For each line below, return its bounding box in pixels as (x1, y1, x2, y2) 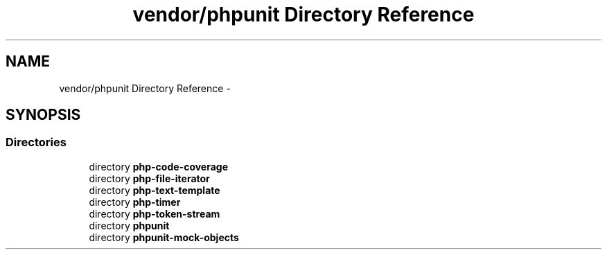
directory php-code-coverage (89, 160, 229, 173)
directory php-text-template (89, 184, 220, 196)
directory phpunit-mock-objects (89, 231, 239, 243)
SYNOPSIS (6, 106, 81, 124)
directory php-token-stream (89, 207, 220, 220)
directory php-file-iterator (89, 172, 210, 184)
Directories (6, 135, 67, 150)
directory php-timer (89, 195, 181, 208)
